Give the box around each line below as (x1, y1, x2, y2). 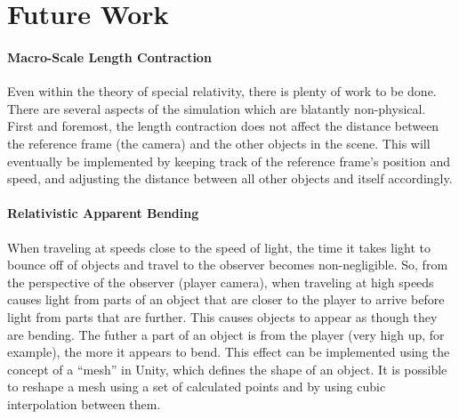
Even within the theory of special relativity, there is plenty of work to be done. (7, 82, 437, 101)
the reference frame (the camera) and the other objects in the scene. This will (7, 133, 431, 152)
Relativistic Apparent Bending (7, 204, 199, 222)
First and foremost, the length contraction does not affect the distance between (7, 117, 439, 135)
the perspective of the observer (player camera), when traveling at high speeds (7, 272, 434, 291)
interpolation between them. (7, 394, 161, 413)
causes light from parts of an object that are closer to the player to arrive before (7, 290, 445, 309)
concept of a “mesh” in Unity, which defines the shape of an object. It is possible (7, 359, 447, 378)
